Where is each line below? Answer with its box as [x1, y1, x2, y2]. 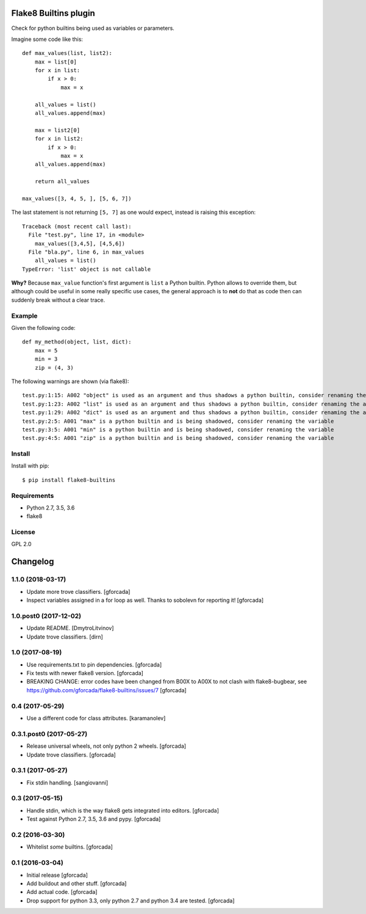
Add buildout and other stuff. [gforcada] [26, 880, 127, 887]
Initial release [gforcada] [26, 871, 88, 879]
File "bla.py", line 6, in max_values [28, 248, 145, 255]
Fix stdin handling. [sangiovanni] [26, 779, 109, 786]
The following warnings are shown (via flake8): [11, 378, 129, 385]
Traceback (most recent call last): [22, 223, 132, 230]
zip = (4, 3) [34, 364, 74, 371]
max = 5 [34, 347, 58, 354]
